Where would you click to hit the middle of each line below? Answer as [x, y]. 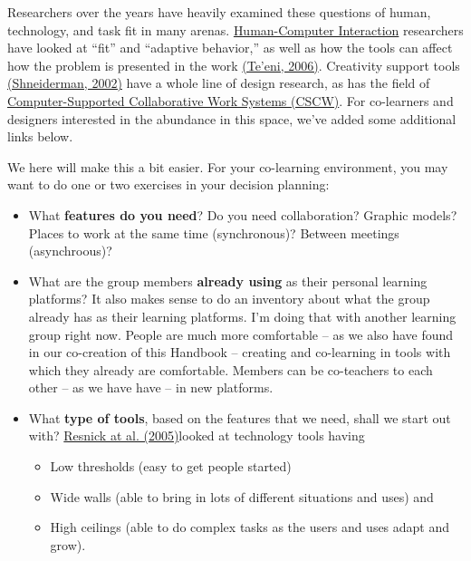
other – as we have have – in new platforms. [151, 387]
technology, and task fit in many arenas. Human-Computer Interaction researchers [235, 29]
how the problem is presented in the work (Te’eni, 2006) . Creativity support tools [234, 65]
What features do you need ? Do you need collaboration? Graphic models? [243, 214]
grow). [68, 544]
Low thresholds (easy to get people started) [171, 466]
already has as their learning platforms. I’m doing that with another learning [242, 316]
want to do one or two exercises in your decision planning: [168, 184]
